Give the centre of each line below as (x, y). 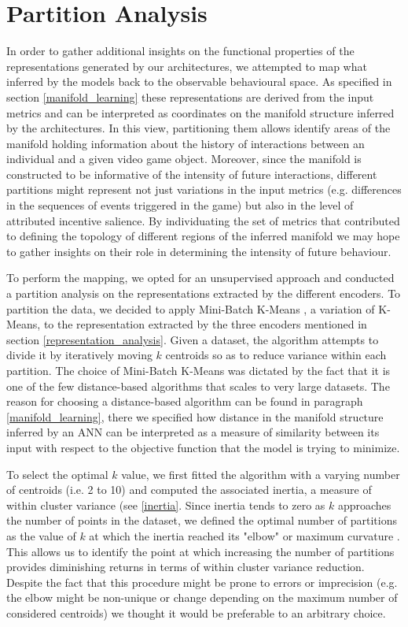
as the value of (41, 535)
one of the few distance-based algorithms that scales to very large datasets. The (198, 386)
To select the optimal (57, 474)
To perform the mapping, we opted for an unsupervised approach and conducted (200, 278)
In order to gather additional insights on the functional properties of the (180, 51)
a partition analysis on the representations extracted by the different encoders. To (204, 293)
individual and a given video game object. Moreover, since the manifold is (184, 159)
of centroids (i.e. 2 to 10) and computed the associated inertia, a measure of (189, 490)
